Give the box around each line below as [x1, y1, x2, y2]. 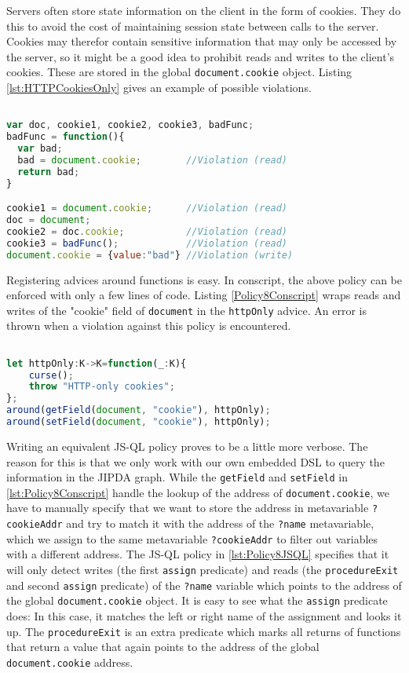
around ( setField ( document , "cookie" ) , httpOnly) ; [6, 416, 271, 428]
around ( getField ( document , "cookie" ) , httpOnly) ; [6, 404, 271, 416]
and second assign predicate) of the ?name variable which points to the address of [6, 576, 402, 593]
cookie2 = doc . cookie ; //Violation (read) [6, 225, 287, 237]
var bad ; [17, 143, 63, 155]
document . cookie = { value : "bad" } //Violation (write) [6, 249, 294, 261]
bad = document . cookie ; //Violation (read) [17, 154, 288, 166]
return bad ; [17, 166, 80, 177]
